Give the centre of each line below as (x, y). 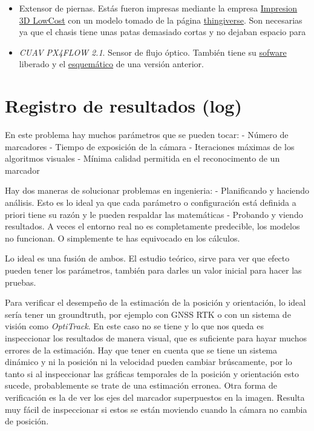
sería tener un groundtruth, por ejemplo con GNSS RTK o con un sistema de (148, 314)
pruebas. (21, 282)
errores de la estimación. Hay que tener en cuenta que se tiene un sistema (141, 350)
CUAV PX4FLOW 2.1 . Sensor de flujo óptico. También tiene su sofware (153, 52)
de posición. (27, 421)
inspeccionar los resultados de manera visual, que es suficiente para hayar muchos (156, 338)
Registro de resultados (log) (123, 106)
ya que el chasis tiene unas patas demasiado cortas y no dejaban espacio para (162, 32)
